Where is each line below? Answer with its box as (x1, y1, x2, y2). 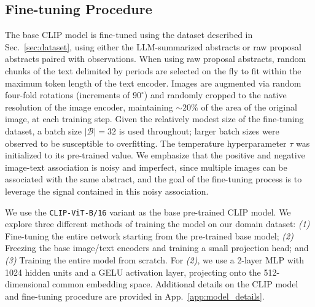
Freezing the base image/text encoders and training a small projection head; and (5, 241, 309, 254)
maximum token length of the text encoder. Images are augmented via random (5, 76, 301, 89)
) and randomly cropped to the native (144, 88, 287, 101)
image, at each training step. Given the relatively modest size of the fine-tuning (5, 112, 304, 125)
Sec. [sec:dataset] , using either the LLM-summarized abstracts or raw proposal (5, 40, 301, 53)
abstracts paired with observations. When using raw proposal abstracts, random (5, 52, 306, 65)
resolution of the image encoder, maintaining (5, 100, 173, 113)
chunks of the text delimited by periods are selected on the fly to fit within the (5, 64, 301, 77)
